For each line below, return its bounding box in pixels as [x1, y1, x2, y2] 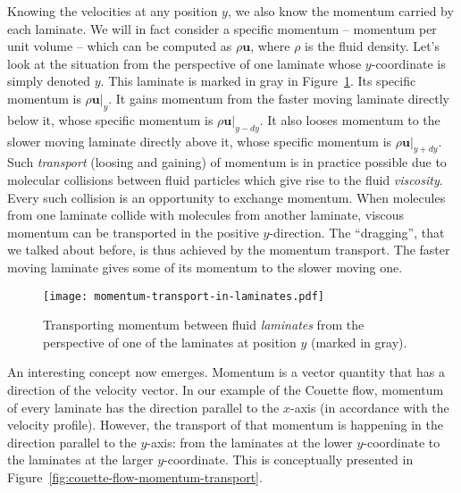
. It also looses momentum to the [259, 110, 440, 129]
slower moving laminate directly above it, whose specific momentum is [7, 131, 392, 150]
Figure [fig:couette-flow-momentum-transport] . [7, 467, 263, 486]
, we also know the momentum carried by [227, 2, 454, 20]
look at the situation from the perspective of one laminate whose [7, 54, 362, 72]
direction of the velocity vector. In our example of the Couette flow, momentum [7, 380, 444, 398]
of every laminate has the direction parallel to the [7, 397, 280, 416]
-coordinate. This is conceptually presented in [163, 450, 414, 469]
